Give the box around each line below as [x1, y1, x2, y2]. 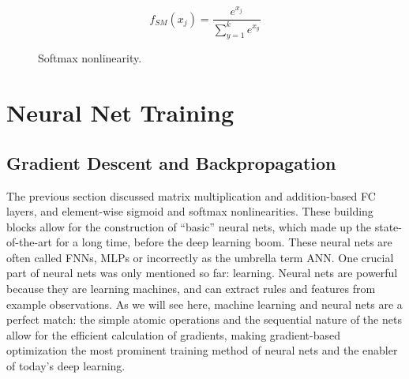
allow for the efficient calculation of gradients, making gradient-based [6, 326, 340, 343]
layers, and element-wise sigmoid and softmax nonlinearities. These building [6, 203, 373, 220]
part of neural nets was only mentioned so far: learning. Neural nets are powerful [6, 265, 398, 281]
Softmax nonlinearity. [38, 50, 142, 66]
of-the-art [6, 234, 52, 250]
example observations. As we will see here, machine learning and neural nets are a [6, 295, 403, 312]
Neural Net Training [6, 96, 235, 129]
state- [374, 218, 402, 235]
